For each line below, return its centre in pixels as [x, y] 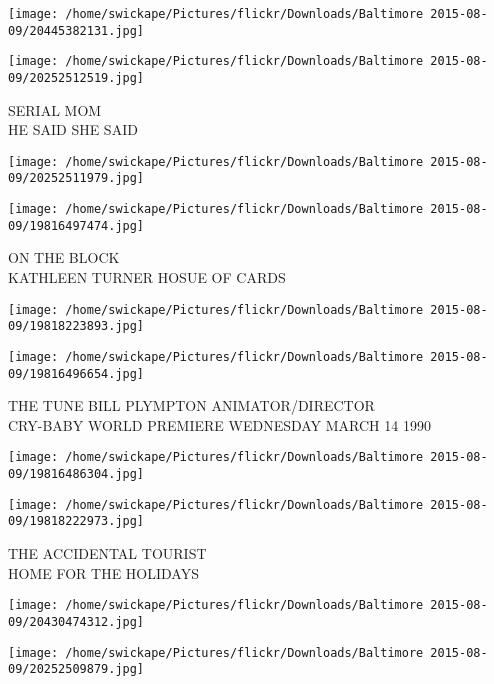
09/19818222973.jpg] [76, 521]
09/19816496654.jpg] [76, 373]
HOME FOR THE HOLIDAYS [103, 572]
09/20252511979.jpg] [76, 178]
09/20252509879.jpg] [76, 669]
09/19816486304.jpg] [76, 474]
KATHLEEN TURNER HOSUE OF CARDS [147, 277]
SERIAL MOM [55, 109]
